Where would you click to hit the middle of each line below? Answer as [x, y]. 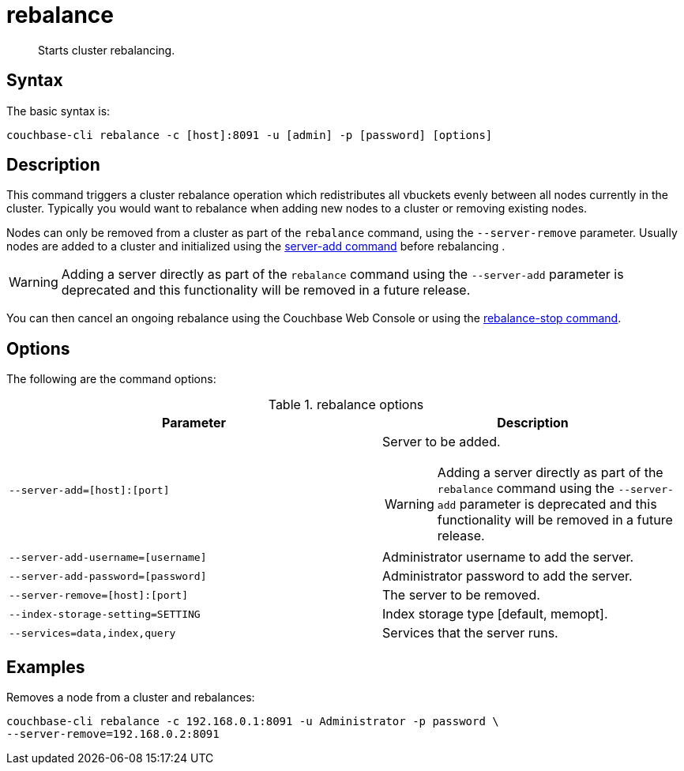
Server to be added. [442, 442]
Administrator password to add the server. [507, 576]
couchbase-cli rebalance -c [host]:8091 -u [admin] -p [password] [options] [250, 135]
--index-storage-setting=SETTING [105, 614]
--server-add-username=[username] [108, 557]
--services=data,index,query [92, 633]
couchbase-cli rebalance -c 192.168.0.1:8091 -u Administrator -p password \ [253, 722]
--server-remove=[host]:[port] [98, 595]
